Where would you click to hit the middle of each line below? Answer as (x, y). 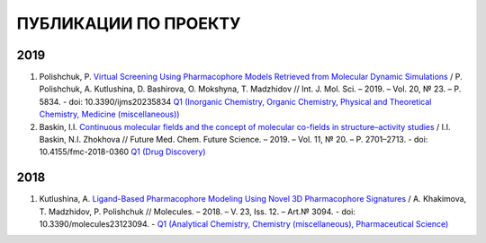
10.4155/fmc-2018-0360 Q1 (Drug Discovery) (122, 152)
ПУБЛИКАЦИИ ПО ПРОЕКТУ (129, 23)
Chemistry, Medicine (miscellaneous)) (109, 114)
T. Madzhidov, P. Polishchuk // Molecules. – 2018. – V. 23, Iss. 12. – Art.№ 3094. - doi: (197, 212)
